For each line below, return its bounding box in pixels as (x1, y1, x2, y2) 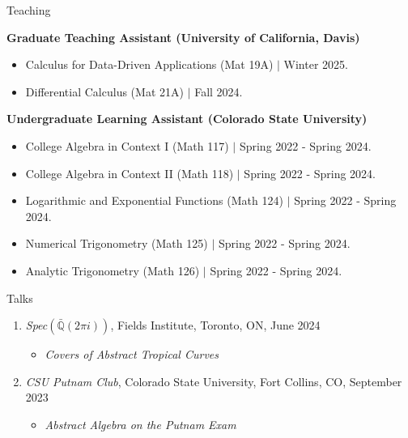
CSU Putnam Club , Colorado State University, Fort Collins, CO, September (25, 372, 402, 389)
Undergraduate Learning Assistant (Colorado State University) (6, 110, 368, 127)
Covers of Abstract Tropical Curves (45, 346, 219, 363)
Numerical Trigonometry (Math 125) (25, 235, 208, 252)
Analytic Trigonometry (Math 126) (25, 262, 200, 279)
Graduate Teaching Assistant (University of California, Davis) (6, 28, 360, 45)
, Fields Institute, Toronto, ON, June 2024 (110, 317, 321, 334)
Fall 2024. (194, 83, 243, 100)
